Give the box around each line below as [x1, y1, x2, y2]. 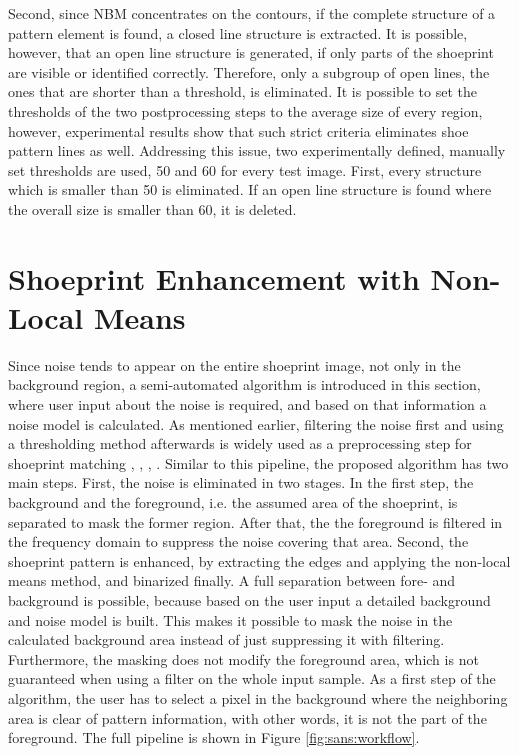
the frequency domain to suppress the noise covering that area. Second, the [8, 531, 469, 552]
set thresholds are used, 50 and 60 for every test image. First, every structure [8, 159, 482, 180]
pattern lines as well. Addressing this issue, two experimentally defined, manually [8, 140, 506, 161]
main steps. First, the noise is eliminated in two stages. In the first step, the [8, 472, 474, 493]
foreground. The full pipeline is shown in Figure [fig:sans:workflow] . [8, 727, 420, 748]
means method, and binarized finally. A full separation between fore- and [8, 570, 456, 591]
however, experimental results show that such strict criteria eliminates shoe [8, 120, 469, 141]
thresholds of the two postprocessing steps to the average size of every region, [8, 100, 483, 121]
